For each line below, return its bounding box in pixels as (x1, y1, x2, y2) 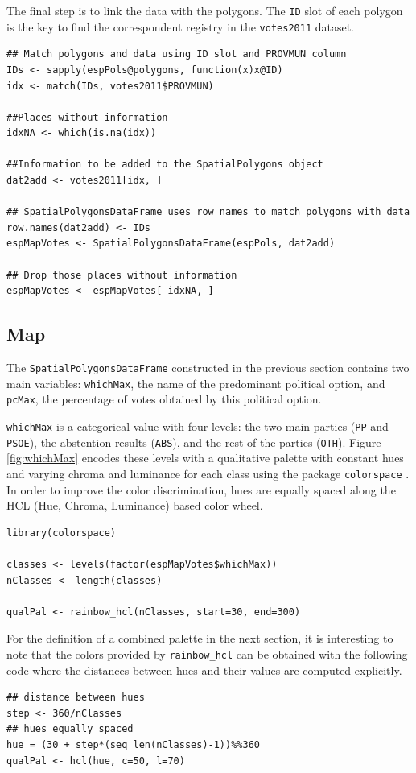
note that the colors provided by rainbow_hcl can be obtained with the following (6, 645, 408, 662)
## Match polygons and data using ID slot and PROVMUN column (6, 48, 347, 60)
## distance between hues (6, 692, 145, 704)
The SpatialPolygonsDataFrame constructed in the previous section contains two (6, 359, 410, 376)
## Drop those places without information (6, 269, 237, 281)
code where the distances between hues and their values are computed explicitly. (6, 661, 402, 678)
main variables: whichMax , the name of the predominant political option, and (6, 374, 385, 391)
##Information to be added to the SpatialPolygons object (6, 159, 323, 171)
